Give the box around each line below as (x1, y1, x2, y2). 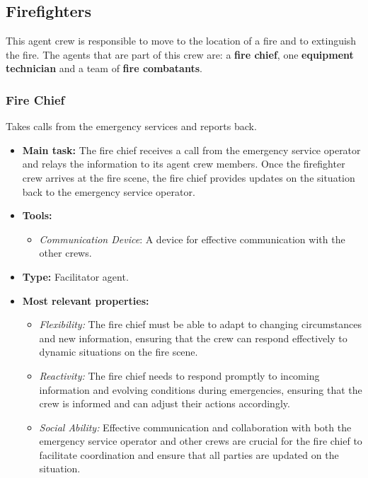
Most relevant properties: (22, 293, 149, 308)
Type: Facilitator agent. (22, 269, 129, 284)
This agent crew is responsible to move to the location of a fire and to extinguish (6, 33, 357, 48)
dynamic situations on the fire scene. (39, 344, 198, 359)
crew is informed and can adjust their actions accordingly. (39, 396, 290, 411)
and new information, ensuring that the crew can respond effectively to (39, 330, 347, 345)
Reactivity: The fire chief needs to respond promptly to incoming (39, 368, 320, 383)
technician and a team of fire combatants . (6, 61, 202, 76)
